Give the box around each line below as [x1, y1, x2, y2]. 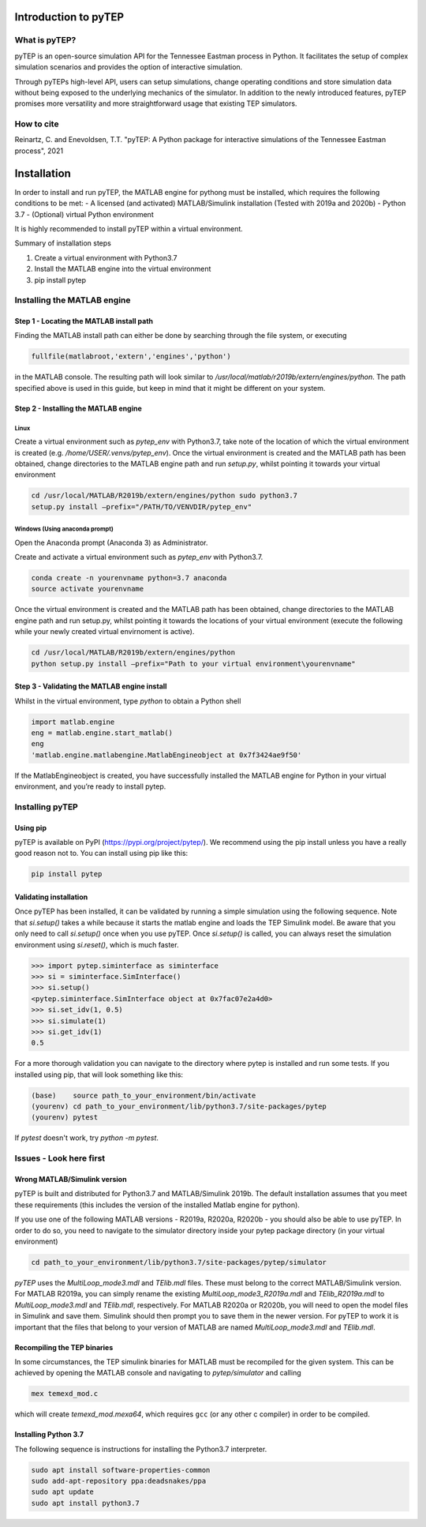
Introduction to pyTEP [14, 10, 125, 24]
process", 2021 [14, 146, 63, 156]
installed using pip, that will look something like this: [14, 1070, 184, 1079]
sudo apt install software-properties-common [31, 1465, 211, 1474]
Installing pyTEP [14, 801, 78, 812]
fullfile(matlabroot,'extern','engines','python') [31, 352, 232, 361]
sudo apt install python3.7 [31, 1499, 140, 1507]
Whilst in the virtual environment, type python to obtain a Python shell [14, 696, 241, 706]
